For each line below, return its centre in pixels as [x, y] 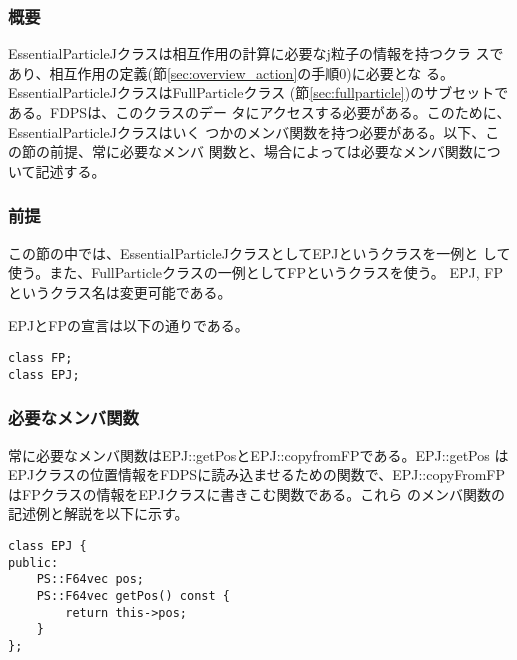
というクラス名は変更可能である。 [120, 291]
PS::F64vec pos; [90, 579]
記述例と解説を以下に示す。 [98, 513]
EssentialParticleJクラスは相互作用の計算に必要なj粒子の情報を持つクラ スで [256, 53]
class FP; [40, 357]
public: [33, 562]
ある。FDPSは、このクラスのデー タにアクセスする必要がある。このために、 [259, 112]
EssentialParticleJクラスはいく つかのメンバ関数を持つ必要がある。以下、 [247, 131]
